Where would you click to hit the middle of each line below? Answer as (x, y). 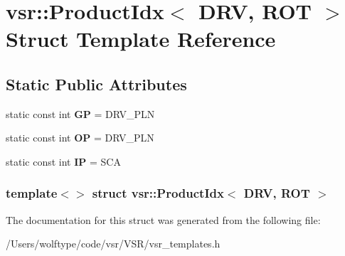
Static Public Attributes (96, 84)
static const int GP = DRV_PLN (80, 113)
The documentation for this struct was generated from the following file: (163, 219)
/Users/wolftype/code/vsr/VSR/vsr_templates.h (113, 244)
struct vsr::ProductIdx (158, 193)
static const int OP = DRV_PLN (80, 138)
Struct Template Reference (141, 39)
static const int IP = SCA (63, 161)
